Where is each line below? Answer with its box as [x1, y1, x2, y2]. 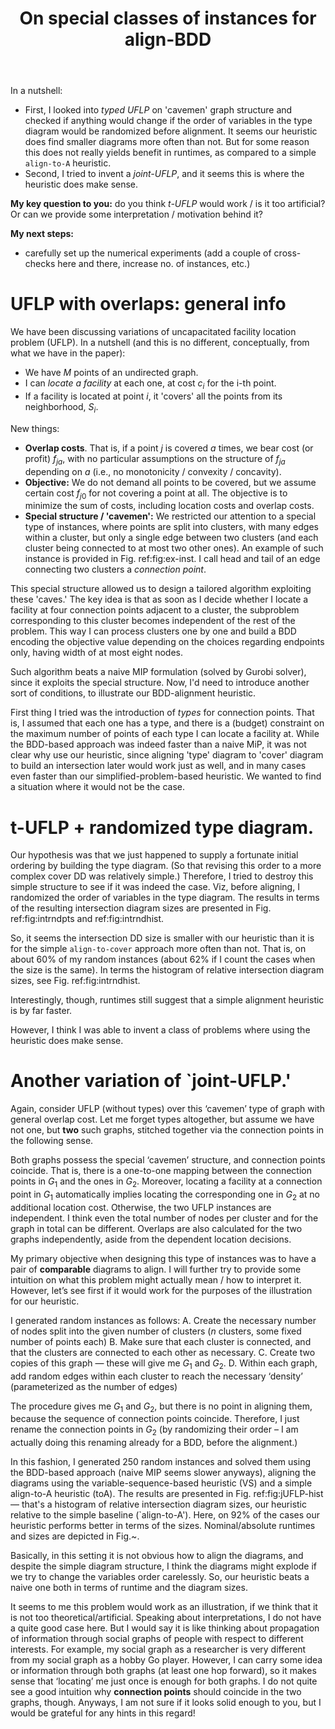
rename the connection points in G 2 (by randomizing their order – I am [10, 1423, 299, 1438]
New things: [10, 422, 60, 434]
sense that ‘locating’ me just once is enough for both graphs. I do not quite [10, 1675, 318, 1687]
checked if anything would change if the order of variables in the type [24, 115, 313, 127]
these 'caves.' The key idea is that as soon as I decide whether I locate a [10, 593, 309, 606]
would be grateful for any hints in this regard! [10, 1707, 196, 1719]
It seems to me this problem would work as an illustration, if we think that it [10, 1601, 318, 1613]
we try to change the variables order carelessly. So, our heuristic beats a [10, 1571, 310, 1583]
